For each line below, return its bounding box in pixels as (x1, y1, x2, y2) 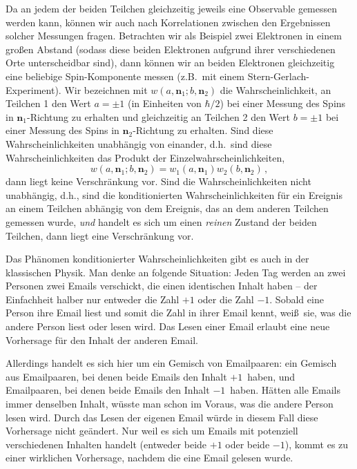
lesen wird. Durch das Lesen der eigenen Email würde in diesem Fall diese (6, 410, 318, 424)
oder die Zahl (197, 291, 254, 306)
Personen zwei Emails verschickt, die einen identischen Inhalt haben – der (6, 278, 318, 293)
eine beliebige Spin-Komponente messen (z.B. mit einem (6, 68, 245, 83)
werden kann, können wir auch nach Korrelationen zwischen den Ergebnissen (6, 15, 331, 29)
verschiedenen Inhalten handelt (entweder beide (6, 437, 207, 451)
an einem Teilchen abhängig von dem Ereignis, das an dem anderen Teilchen (6, 201, 329, 216)
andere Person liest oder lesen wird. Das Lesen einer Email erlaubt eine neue (6, 319, 330, 334)
